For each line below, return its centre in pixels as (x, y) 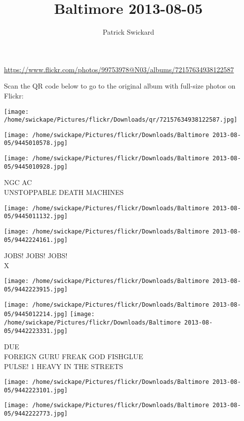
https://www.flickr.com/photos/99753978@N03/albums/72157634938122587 (119, 69)
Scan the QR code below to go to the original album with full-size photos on (120, 86)
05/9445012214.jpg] (36, 314)
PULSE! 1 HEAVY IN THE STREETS (64, 366)
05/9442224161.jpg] (36, 240)
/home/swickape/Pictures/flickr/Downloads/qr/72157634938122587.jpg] (121, 120)
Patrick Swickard (128, 32)
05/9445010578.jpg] (36, 143)
